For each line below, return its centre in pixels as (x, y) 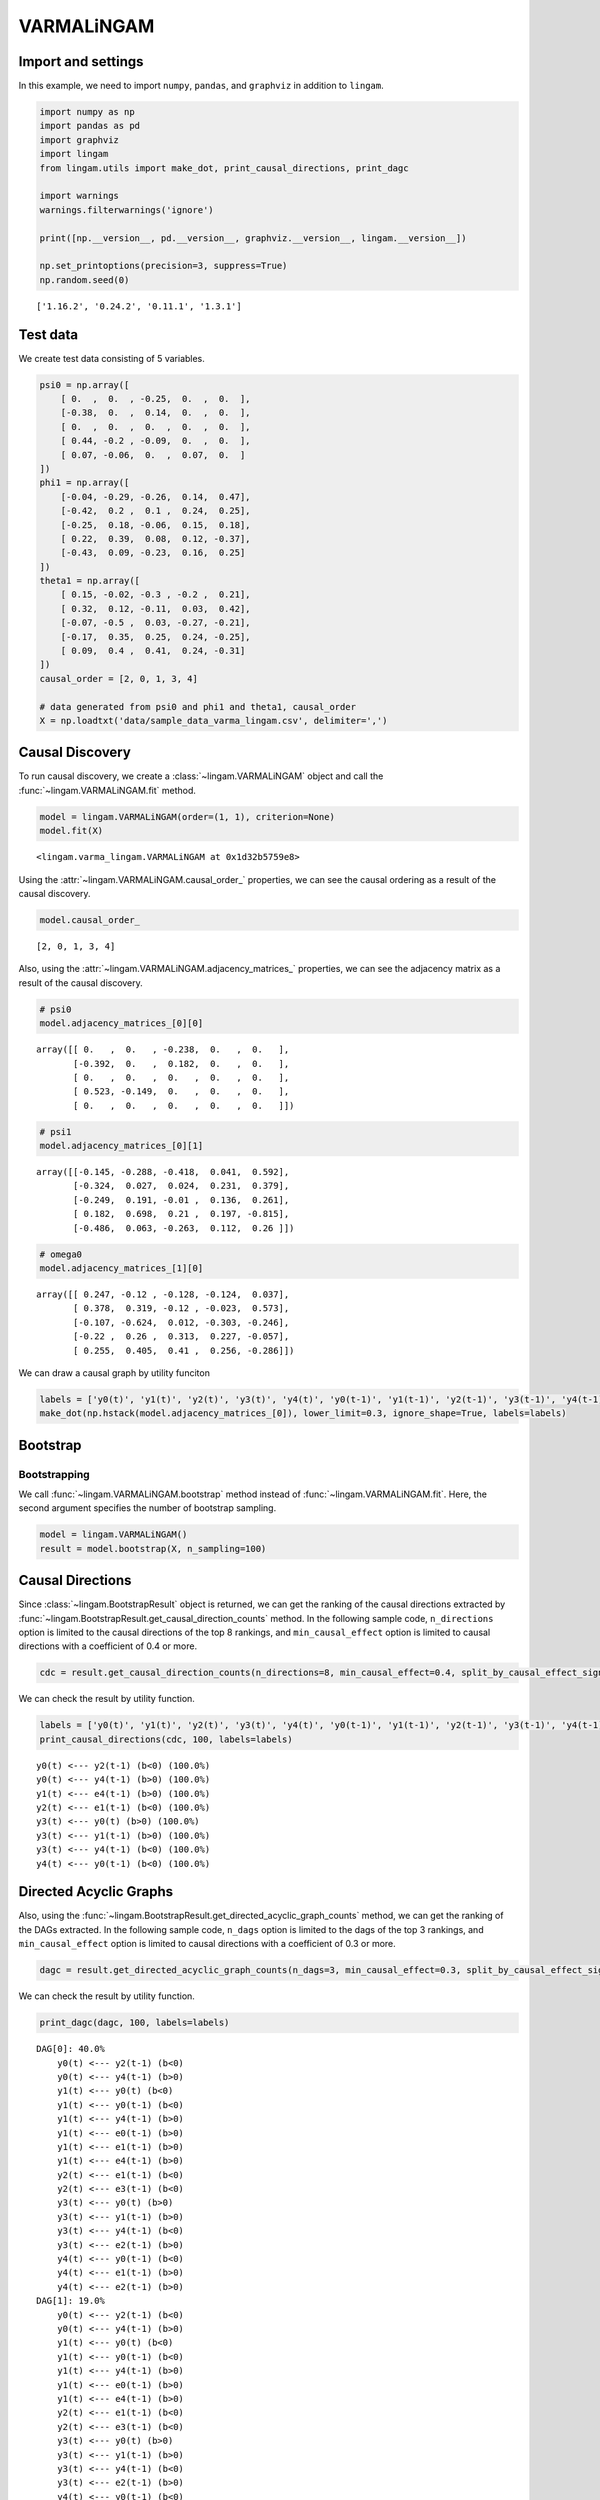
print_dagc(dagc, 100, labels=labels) (134, 2023)
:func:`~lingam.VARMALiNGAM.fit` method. (107, 790)
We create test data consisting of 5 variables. (111, 358)
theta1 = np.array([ (89, 581)
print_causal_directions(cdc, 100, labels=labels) (166, 1739)
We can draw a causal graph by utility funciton (114, 1372)
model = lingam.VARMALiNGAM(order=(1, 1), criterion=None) (187, 816)
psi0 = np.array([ (84, 384)
